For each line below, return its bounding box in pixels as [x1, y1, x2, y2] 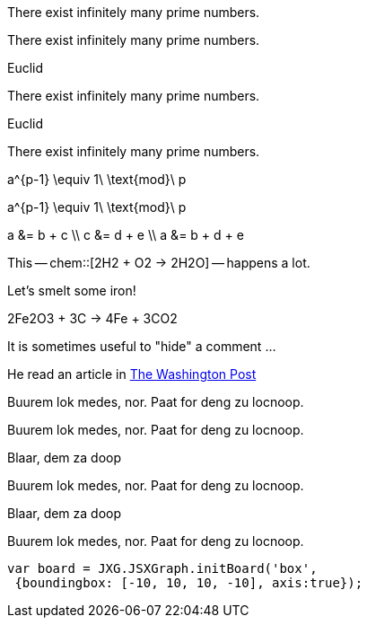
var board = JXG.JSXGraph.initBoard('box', [7, 561, 318, 576]
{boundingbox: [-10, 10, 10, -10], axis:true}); [14, 576, 363, 590]
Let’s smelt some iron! [7, 283, 136, 298]
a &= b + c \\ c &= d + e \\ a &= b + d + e [7, 227, 244, 242]
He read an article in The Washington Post [7, 366, 257, 382]
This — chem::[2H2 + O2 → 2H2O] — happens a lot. [7, 255, 310, 270]
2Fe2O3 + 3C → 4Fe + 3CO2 [7, 311, 178, 326]
